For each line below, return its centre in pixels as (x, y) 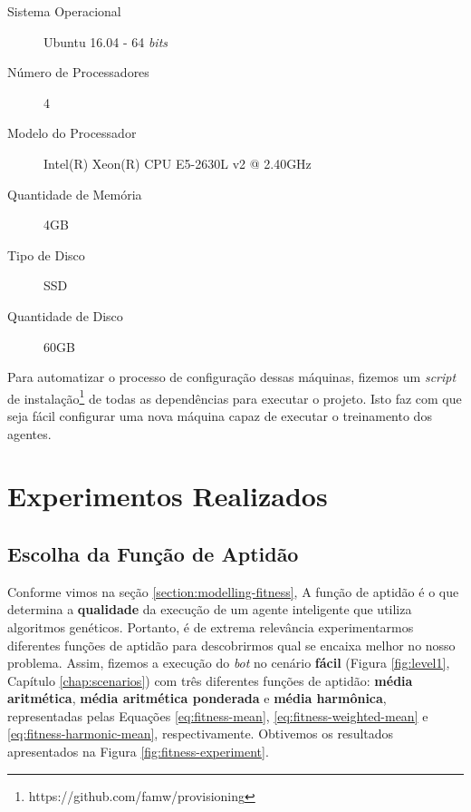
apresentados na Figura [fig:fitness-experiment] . (138, 752)
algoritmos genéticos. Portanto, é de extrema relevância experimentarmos (211, 626)
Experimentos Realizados (168, 496)
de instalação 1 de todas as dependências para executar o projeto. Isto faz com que (235, 396)
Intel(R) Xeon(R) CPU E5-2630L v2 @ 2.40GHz (178, 163)
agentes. (29, 433)
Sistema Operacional (64, 11)
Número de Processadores (78, 72)
